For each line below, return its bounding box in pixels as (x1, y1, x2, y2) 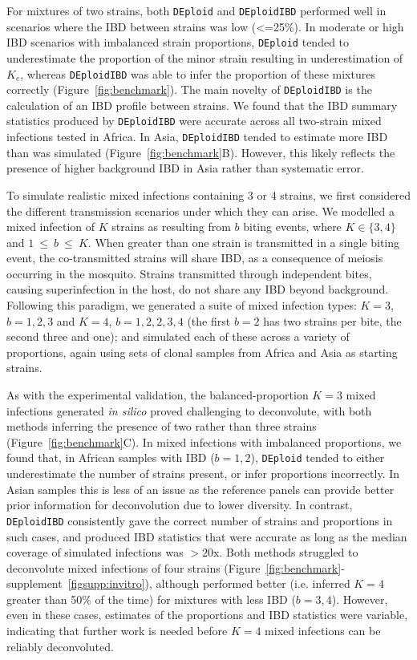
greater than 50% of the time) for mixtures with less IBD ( (6, 590, 296, 607)
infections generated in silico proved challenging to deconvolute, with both (6, 402, 372, 419)
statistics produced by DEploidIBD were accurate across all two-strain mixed (6, 112, 382, 129)
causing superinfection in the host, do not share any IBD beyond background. (6, 281, 389, 298)
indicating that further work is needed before (6, 622, 228, 639)
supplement (6, 575, 63, 592)
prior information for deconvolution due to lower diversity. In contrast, (6, 496, 353, 513)
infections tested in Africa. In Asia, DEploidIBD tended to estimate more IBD (6, 128, 388, 145)
